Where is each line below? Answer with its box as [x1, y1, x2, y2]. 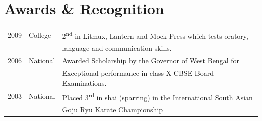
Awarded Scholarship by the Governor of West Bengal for [62, 55, 239, 66]
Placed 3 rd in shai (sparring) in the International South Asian [62, 90, 253, 102]
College [29, 29, 51, 40]
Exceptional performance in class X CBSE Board [62, 68, 214, 78]
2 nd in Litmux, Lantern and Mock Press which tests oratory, [62, 29, 248, 41]
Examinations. [62, 77, 107, 88]
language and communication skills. [62, 43, 172, 53]
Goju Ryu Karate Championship [62, 104, 163, 114]
